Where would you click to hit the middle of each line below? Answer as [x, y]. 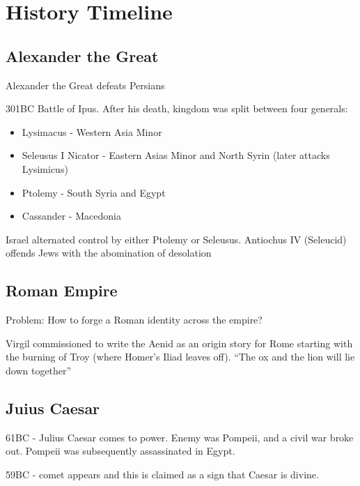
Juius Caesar [53, 408]
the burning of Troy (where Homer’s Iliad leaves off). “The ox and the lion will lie [180, 357]
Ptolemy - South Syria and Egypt [94, 192]
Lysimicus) [45, 168]
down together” [39, 370]
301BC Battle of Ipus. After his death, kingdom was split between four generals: [177, 108]
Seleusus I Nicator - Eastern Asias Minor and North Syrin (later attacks [176, 155]
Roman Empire [62, 290]
